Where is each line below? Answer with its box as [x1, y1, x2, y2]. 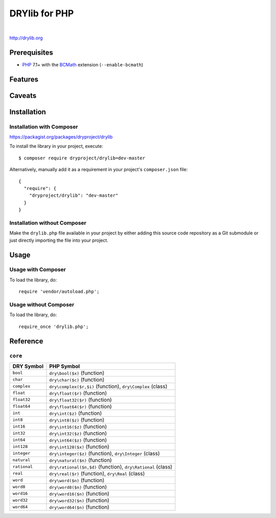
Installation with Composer [9, 123, 78, 130]
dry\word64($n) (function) [49, 503, 110, 510]
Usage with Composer [9, 266, 66, 273]
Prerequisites [9, 48, 53, 57]
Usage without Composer [9, 301, 75, 308]
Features [9, 75, 38, 84]
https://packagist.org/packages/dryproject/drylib [9, 134, 113, 140]
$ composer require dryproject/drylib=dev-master [18, 155, 146, 161]
